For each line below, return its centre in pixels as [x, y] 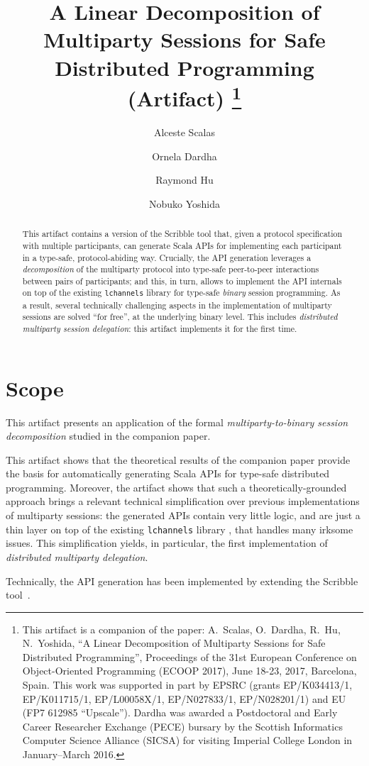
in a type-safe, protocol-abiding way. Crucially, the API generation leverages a [167, 257]
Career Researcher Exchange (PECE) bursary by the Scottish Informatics [182, 726]
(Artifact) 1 [184, 96]
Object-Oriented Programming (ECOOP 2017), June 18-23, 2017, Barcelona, [189, 671]
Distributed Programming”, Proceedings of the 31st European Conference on [189, 656]
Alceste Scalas [184, 132]
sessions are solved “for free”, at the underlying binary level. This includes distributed [180, 317]
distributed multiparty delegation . [77, 556]
